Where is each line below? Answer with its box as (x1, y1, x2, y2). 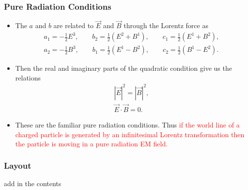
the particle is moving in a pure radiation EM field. (15, 139, 168, 149)
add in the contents (4, 178, 62, 189)
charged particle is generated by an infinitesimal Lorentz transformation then (15, 129, 245, 139)
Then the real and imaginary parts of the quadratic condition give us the (15, 63, 232, 73)
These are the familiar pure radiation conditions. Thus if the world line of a (15, 120, 240, 130)
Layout (4, 159, 31, 171)
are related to (53, 20, 94, 31)
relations (15, 72, 41, 82)
